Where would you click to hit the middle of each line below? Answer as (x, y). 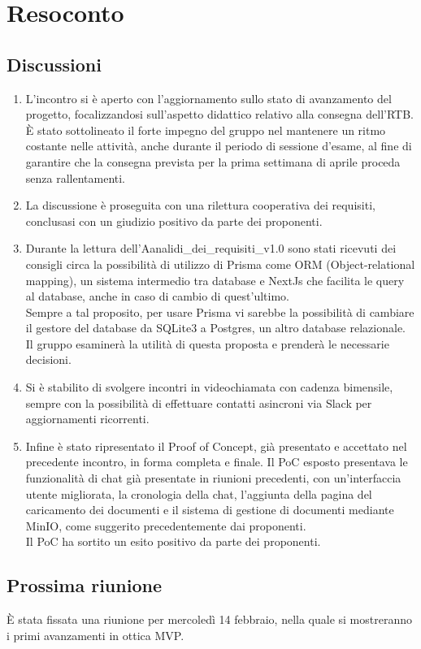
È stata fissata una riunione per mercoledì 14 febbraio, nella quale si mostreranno (209, 619)
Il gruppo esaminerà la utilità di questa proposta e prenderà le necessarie (207, 343)
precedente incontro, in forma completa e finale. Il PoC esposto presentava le (217, 462)
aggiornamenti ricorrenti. (87, 419)
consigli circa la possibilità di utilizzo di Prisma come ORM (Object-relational (220, 264)
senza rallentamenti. (76, 177)
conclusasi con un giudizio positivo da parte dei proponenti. (174, 221)
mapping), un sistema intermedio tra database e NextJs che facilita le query (215, 280)
